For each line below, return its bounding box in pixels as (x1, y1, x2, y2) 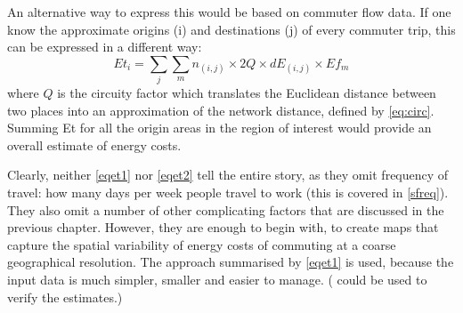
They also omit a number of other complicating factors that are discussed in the (7, 200, 444, 219)
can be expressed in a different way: (7, 37, 202, 56)
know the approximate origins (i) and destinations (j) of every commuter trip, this (7, 20, 456, 38)
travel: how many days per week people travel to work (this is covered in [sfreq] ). (7, 183, 449, 202)
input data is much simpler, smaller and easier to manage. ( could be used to (7, 270, 427, 289)
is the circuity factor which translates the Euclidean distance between (57, 84, 436, 102)
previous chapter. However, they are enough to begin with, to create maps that (7, 218, 439, 237)
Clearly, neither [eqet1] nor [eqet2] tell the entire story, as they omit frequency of (7, 165, 449, 184)
